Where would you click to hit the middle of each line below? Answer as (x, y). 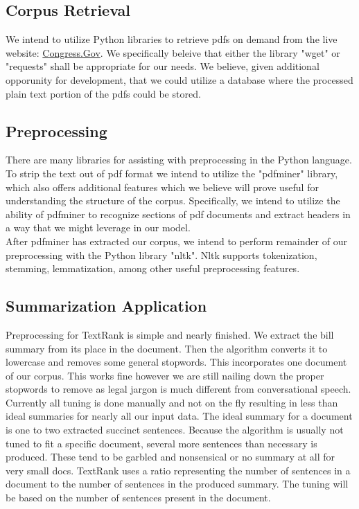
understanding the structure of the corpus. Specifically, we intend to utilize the (173, 200)
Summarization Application (106, 306)
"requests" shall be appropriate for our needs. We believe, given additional (163, 66)
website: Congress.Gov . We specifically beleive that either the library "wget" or (173, 52)
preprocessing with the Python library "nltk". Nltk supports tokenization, (161, 254)
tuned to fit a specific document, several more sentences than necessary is (161, 443)
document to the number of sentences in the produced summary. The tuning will (177, 484)
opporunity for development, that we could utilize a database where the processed (179, 79)
